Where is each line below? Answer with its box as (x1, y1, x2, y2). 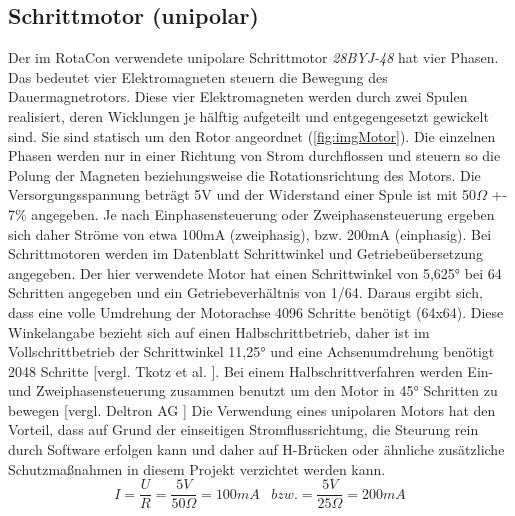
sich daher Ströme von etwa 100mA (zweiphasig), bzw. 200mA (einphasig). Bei (8, 223, 492, 244)
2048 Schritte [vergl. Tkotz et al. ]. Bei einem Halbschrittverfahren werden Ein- (8, 360, 494, 381)
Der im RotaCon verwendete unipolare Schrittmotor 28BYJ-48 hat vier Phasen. (8, 47, 499, 68)
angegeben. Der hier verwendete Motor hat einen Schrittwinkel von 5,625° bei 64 (8, 262, 502, 283)
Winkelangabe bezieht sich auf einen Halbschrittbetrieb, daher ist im (8, 321, 430, 342)
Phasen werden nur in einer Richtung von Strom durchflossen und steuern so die (8, 145, 501, 166)
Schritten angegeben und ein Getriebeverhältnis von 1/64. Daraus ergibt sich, (8, 282, 483, 303)
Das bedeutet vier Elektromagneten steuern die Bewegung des (8, 66, 388, 87)
